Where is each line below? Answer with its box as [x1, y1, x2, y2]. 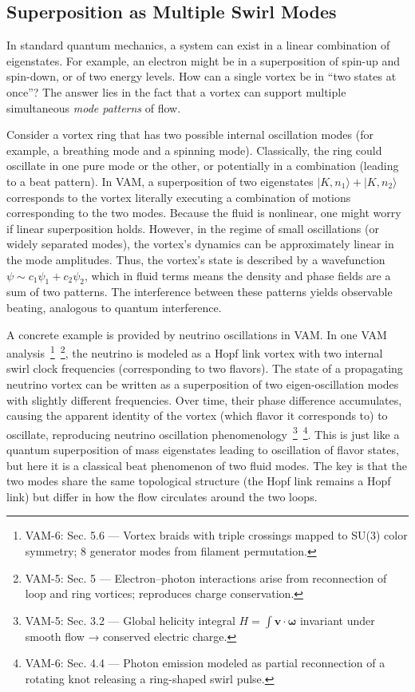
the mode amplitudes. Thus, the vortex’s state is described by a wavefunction [6, 251, 385, 267]
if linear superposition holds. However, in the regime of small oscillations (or [6, 219, 379, 236]
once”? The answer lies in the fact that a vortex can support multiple [6, 83, 346, 100]
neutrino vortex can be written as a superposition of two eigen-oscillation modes [6, 375, 399, 392]
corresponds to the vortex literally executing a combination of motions [6, 188, 351, 205]
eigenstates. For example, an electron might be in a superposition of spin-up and [6, 52, 401, 69]
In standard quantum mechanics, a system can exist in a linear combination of [6, 37, 390, 53]
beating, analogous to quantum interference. [6, 299, 222, 315]
